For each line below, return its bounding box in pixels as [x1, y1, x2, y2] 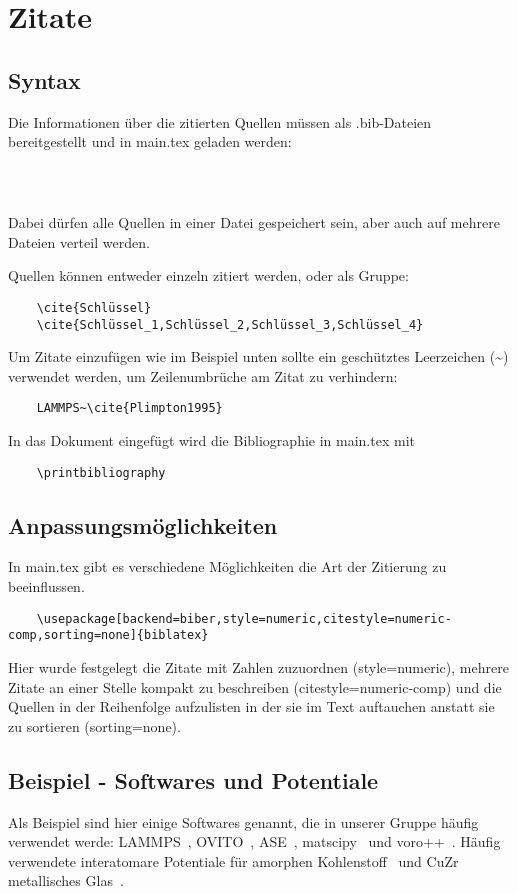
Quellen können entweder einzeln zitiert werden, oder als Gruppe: [8, 265, 409, 286]
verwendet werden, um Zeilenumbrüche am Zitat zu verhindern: [8, 365, 398, 386]
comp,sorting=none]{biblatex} [8, 628, 209, 643]
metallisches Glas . [8, 870, 124, 891]
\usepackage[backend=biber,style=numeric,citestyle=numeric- [36, 611, 452, 626]
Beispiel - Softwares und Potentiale [8, 764, 379, 795]
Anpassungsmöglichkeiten [8, 509, 278, 540]
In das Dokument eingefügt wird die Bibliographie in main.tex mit [8, 430, 415, 451]
